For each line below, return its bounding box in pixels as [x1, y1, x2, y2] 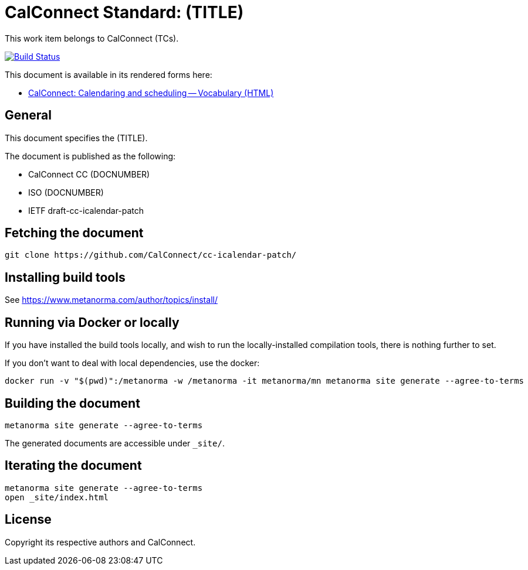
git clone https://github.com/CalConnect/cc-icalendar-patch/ [5, 250, 297, 260]
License [5, 512, 52, 527]
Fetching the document [5, 226, 144, 241]
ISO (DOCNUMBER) [28, 187, 104, 197]
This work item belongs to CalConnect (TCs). [5, 33, 179, 43]
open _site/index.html [5, 492, 109, 502]
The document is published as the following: [5, 151, 176, 161]
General [5, 108, 52, 123]
